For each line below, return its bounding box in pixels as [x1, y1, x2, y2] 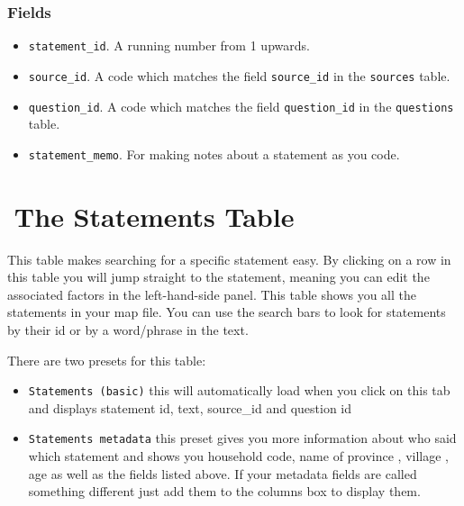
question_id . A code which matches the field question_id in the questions [28, 96, 454, 115]
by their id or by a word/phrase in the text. [7, 320, 249, 339]
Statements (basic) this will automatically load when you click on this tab [28, 381, 450, 400]
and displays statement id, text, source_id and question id [28, 398, 352, 417]
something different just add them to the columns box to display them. [28, 482, 421, 501]
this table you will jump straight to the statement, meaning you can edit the [7, 267, 430, 286]
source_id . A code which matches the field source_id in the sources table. [28, 66, 450, 85]
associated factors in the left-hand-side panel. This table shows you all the [7, 285, 417, 303]
